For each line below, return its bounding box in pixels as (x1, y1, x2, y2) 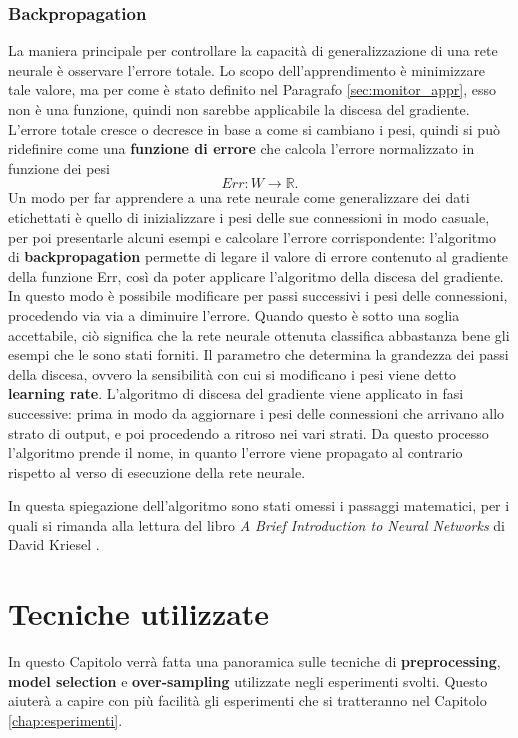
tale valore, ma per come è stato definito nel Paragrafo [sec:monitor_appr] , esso (8, 79, 496, 100)
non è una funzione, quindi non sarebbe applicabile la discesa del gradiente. (8, 99, 470, 119)
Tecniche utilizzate (8, 593, 270, 634)
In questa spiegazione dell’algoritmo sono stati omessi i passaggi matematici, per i (8, 495, 510, 516)
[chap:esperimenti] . (8, 709, 123, 730)
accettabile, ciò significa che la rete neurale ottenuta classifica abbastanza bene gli (8, 324, 510, 345)
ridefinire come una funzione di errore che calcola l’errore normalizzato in (8, 138, 475, 159)
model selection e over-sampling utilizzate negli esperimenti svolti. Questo (8, 670, 488, 691)
